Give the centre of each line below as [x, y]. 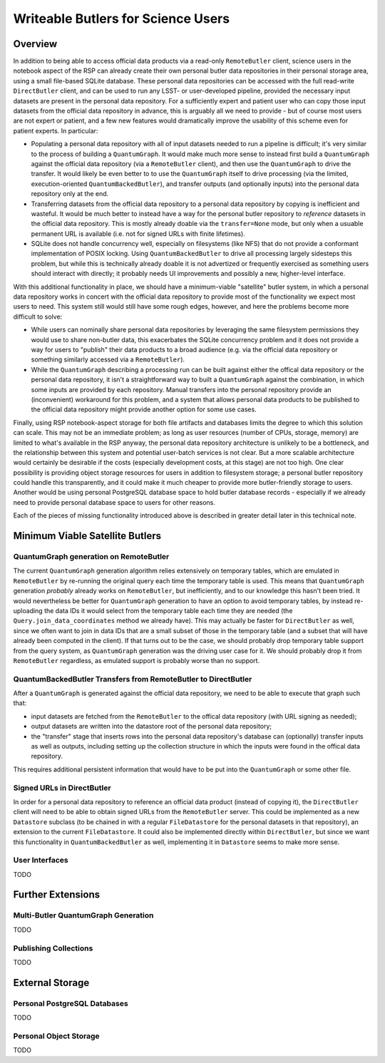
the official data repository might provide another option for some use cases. [144, 409]
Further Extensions [56, 895]
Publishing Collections [53, 948]
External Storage [51, 983]
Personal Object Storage [56, 1036]
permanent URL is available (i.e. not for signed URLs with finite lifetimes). [138, 233]
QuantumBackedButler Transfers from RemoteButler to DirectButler [133, 679]
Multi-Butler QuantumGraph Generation [83, 915]
